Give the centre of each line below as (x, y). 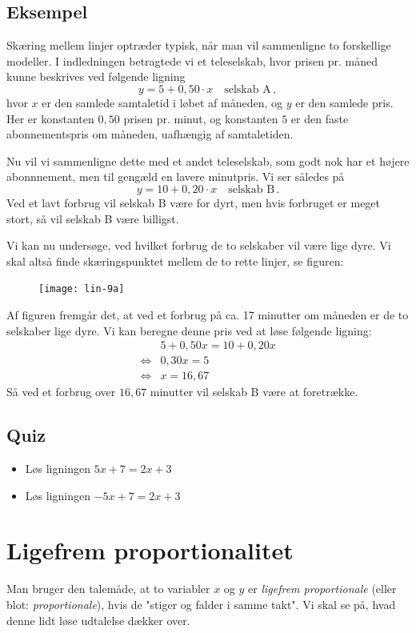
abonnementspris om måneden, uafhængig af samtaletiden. (150, 134)
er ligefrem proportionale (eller (322, 589)
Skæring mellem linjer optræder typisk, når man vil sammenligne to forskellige (199, 45)
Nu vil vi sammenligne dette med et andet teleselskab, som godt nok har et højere (208, 160)
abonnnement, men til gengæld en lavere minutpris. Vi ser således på (176, 176)
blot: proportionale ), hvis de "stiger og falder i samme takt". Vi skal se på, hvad (201, 604)
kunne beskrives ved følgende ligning (96, 76)
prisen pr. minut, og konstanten (201, 118)
